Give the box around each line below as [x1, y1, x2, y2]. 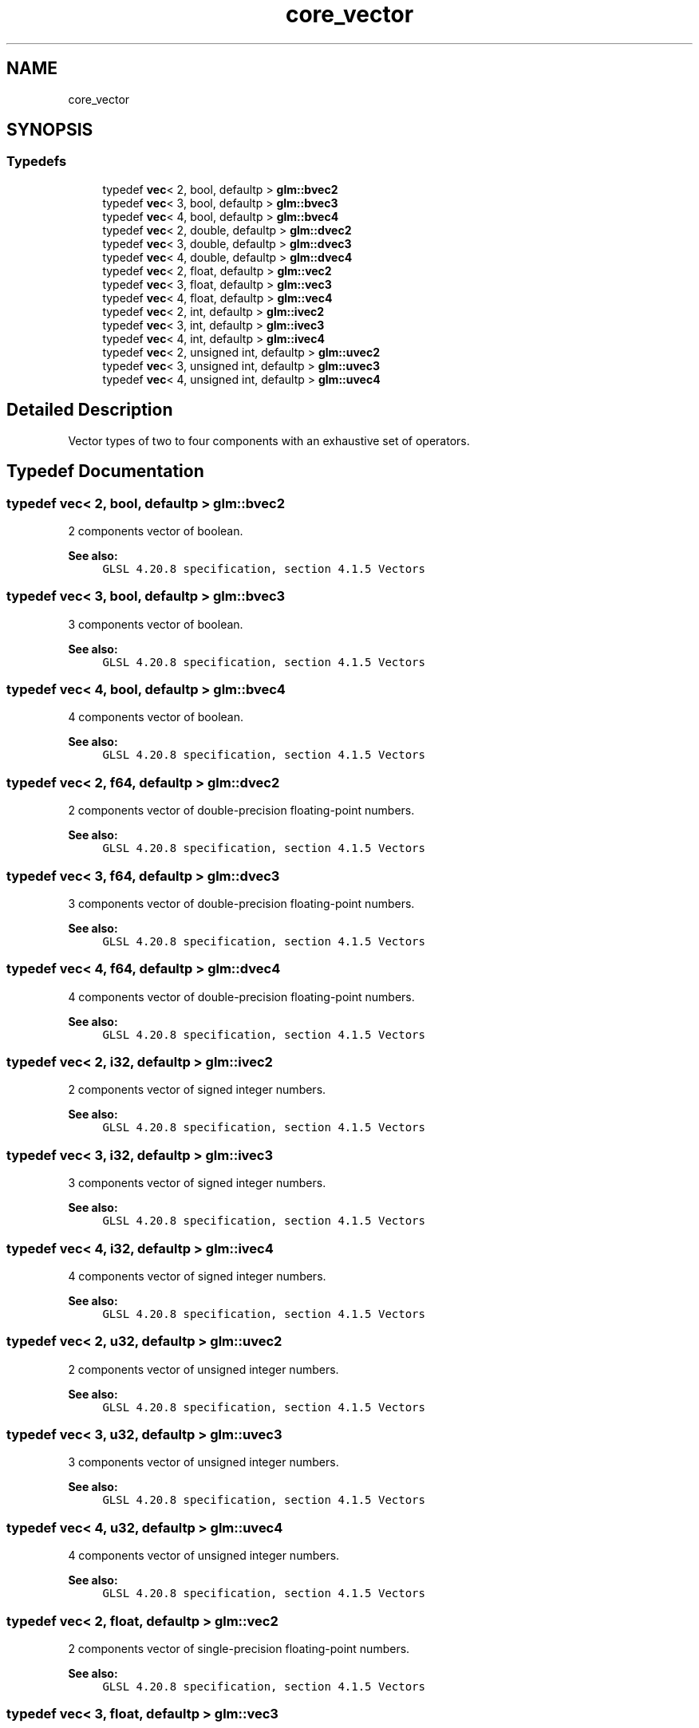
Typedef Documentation [6, 461, 204, 482]
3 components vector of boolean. [68, 617, 243, 631]
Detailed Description [6, 400, 173, 420]
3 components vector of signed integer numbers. [68, 1176, 326, 1190]
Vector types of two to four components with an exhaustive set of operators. [68, 433, 470, 448]
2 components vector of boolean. [68, 523, 243, 538]
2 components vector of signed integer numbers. [68, 1083, 326, 1097]
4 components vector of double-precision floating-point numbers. [68, 989, 415, 1004]
